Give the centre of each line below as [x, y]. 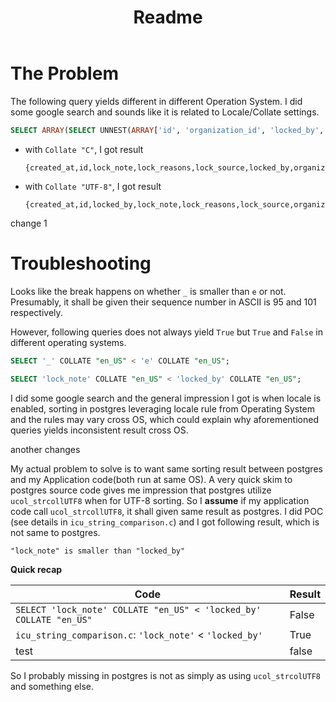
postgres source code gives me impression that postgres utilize [141, 490]
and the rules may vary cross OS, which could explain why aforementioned [164, 419]
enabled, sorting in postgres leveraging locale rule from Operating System [163, 408]
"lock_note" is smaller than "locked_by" [98, 551]
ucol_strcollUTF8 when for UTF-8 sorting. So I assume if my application [160, 500]
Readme [168, 17]
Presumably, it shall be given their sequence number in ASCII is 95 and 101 [163, 302]
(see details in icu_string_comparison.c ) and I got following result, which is [165, 522]
